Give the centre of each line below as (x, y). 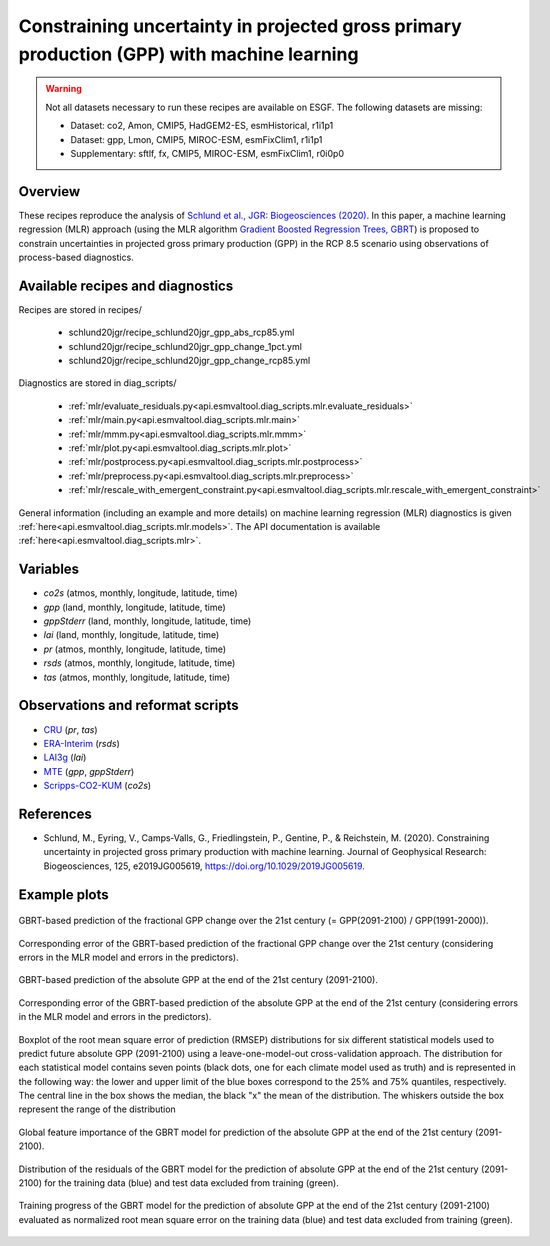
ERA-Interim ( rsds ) (81, 743)
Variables (49, 569)
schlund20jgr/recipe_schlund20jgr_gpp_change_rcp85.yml (189, 361)
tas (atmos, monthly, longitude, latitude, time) (137, 677)
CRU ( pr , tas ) (71, 729)
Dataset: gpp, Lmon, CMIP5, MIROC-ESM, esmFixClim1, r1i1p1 (196, 139)
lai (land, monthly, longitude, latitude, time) (131, 635)
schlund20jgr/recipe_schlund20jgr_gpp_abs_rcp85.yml (181, 332)
